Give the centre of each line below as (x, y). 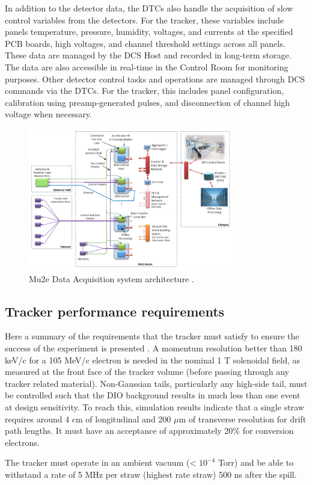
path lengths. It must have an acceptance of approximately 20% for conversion (149, 431)
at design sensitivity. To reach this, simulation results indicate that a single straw (154, 406)
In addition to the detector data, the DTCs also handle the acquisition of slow (149, 8)
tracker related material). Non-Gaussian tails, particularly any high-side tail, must (156, 383)
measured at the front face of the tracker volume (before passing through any (147, 372)
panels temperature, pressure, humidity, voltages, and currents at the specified (149, 32)
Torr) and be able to (256, 462)
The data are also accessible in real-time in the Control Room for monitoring (147, 66)
